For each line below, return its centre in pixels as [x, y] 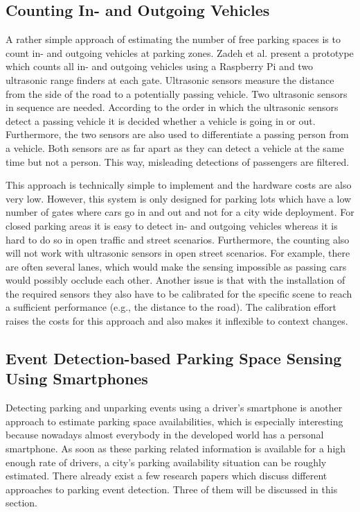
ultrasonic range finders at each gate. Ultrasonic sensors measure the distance [170, 79]
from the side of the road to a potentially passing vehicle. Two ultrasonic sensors [177, 93]
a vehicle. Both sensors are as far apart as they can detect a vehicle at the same [175, 147]
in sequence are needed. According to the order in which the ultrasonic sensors [172, 107]
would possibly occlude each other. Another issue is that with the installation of [175, 280]
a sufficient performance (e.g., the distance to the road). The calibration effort [171, 307]
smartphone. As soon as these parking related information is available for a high [176, 449]
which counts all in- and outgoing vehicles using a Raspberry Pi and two [160, 66]
